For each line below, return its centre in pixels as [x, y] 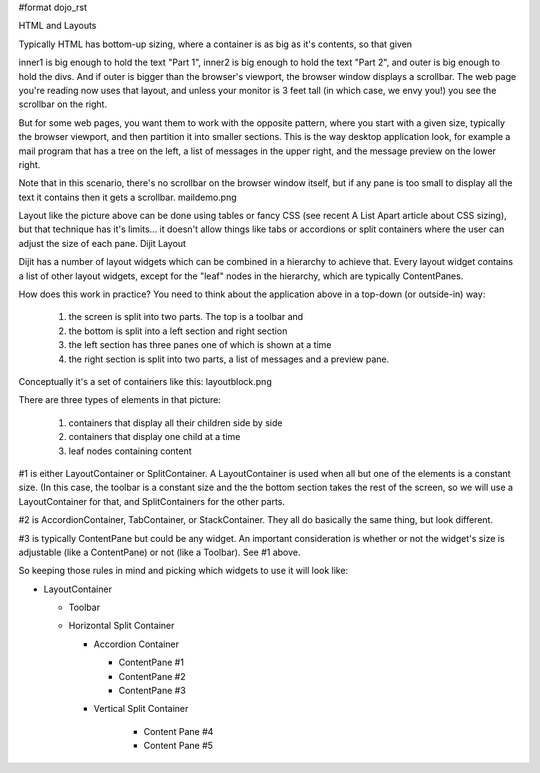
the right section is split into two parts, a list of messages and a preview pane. [229, 359]
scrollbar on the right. [63, 104]
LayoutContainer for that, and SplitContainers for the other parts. [151, 501]
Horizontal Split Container [121, 626]
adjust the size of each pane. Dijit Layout [102, 243]
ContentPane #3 [152, 691]
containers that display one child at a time [154, 437]
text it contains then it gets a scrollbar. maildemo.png [127, 197]
